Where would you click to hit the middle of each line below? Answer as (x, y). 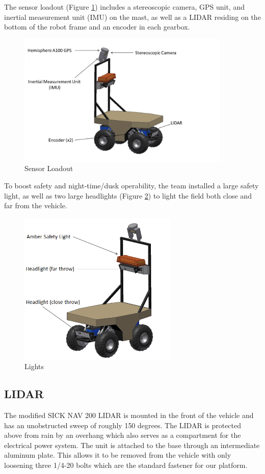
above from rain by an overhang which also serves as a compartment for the (123, 435)
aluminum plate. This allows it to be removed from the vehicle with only (118, 455)
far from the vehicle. (36, 205)
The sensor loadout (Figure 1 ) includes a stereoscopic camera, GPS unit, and (124, 7)
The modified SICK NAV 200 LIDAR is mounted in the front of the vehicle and (129, 415)
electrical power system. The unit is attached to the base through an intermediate (132, 445)
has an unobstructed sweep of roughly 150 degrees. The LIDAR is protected (123, 425)
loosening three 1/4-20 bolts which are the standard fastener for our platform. (126, 465)
